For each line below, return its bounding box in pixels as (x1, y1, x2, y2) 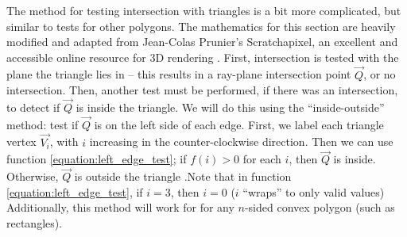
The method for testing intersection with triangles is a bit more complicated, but (6, 2, 401, 18)
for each (242, 151, 281, 167)
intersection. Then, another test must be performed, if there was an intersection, (6, 82, 398, 98)
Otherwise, (6, 168, 59, 185)
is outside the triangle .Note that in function (74, 168, 292, 185)
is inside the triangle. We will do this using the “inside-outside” (76, 99, 385, 115)
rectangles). (6, 215, 63, 231)
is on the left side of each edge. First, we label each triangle (94, 116, 384, 132)
